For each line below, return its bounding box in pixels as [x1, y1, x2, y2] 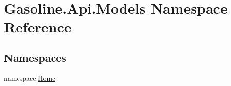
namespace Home [4, 72, 55, 83]
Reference [4, 17, 71, 37]
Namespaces [4, 50, 66, 65]
